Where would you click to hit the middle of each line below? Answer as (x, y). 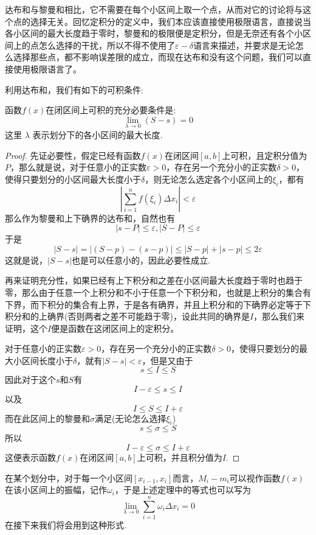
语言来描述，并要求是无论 (244, 45)
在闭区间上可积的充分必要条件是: (111, 110)
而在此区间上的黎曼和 (47, 418)
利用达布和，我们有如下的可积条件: (74, 89)
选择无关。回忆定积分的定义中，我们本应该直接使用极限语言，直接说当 (170, 21)
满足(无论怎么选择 (131, 418)
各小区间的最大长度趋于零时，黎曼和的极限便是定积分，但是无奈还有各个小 (154, 33)
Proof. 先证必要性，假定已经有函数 (73, 155)
